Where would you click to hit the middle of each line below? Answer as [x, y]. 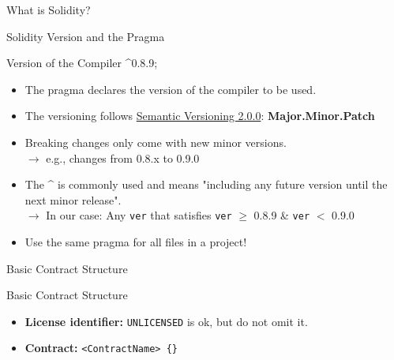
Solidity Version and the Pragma [86, 36]
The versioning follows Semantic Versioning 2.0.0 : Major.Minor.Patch [200, 116]
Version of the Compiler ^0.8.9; [82, 63]
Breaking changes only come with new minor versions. [156, 142]
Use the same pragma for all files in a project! [136, 242]
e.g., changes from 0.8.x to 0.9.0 [123, 157]
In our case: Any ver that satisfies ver [139, 215]
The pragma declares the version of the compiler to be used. [171, 89]
